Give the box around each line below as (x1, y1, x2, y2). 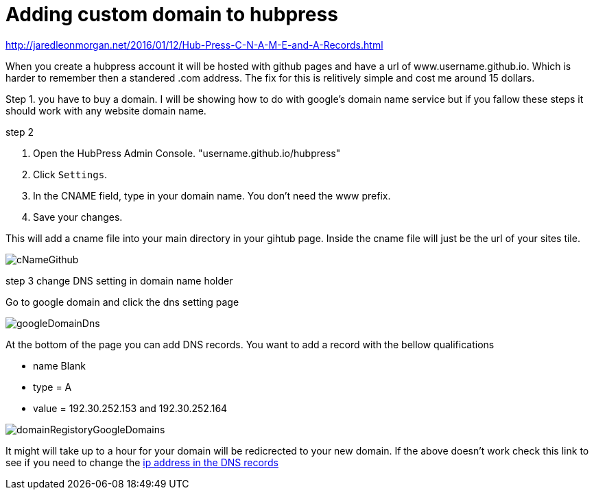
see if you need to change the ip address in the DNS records (5, 456, 278, 468)
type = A (33, 381, 72, 393)
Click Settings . (33, 168, 108, 180)
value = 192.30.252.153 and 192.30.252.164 (33, 402, 228, 414)
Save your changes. (33, 210, 123, 223)
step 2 (5, 125, 34, 138)
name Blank (33, 359, 86, 372)
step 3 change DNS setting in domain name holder (5, 274, 233, 287)
